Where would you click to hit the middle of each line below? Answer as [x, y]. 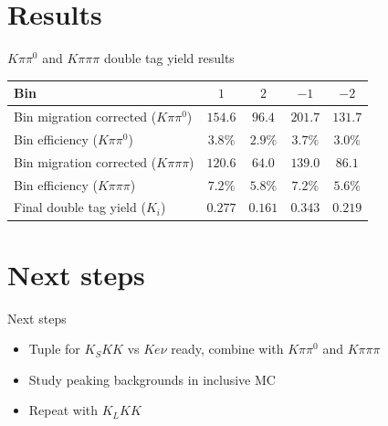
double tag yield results [169, 58]
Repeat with [63, 410]
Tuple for [54, 349]
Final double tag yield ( [80, 207]
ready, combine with [227, 349]
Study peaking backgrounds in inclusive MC [152, 379]
